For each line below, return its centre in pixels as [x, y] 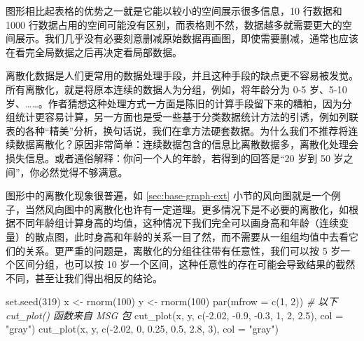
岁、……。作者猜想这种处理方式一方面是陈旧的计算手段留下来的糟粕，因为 [174, 103]
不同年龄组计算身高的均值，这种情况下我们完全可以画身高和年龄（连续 [177, 223]
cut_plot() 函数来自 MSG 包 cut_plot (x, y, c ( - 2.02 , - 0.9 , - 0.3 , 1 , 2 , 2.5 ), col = [175, 315]
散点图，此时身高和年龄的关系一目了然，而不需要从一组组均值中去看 [191, 236]
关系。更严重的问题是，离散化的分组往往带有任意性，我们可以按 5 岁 [183, 250]
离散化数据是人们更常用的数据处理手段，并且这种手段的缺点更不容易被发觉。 [182, 75]
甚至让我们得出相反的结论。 [98, 278]
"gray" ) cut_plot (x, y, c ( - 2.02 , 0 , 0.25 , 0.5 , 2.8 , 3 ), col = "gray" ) [142, 329]
